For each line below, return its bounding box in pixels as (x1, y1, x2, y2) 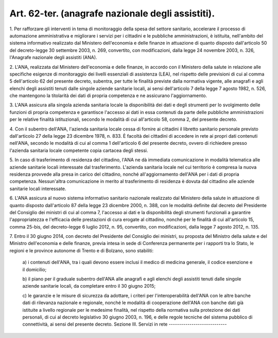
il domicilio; (22, 266, 47, 272)
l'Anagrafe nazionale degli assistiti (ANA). (9, 54, 97, 61)
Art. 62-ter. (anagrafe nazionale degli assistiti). (9, 8, 215, 19)
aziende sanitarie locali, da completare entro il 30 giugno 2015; (22, 283, 156, 289)
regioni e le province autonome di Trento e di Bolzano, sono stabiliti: (9, 247, 154, 254)
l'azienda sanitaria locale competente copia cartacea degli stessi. (9, 147, 148, 154)
